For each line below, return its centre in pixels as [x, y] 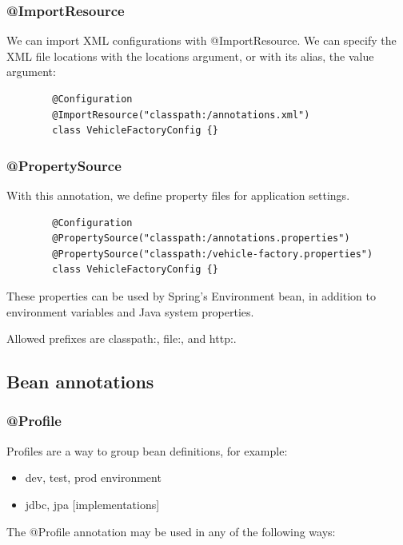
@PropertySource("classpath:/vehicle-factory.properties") [213, 254]
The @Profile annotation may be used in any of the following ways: [171, 531]
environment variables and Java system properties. [130, 311]
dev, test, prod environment [93, 477]
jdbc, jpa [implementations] [92, 504]
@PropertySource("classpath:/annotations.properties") [201, 239]
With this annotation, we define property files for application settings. [178, 195]
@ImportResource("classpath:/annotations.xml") [181, 115]
